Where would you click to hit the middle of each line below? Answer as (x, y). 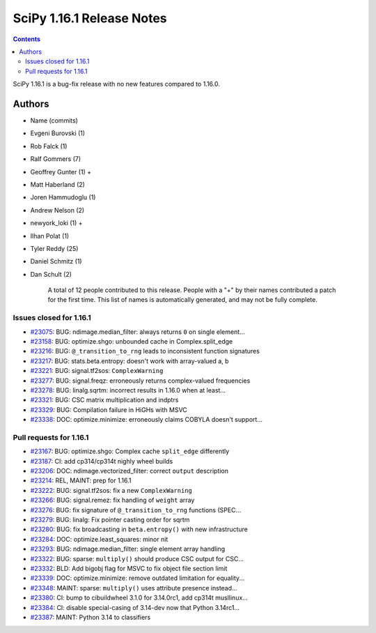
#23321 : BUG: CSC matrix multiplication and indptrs (104, 400)
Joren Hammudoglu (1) (63, 197)
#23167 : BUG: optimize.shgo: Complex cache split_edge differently (130, 451)
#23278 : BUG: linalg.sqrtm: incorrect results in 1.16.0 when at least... (128, 390)
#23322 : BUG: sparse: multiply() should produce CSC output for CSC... (137, 558)
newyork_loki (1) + (56, 223)
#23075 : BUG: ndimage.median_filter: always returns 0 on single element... (138, 332)
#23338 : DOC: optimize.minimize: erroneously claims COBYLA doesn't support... (146, 420)
